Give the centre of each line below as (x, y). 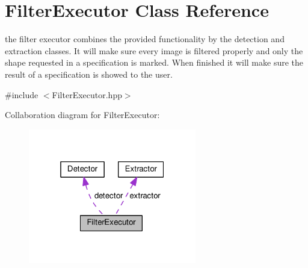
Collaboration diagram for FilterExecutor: (82, 115)
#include (22, 94)
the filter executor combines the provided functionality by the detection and (145, 39)
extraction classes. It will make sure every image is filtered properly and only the (154, 50)
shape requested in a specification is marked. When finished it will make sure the (154, 62)
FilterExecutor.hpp (87, 94)
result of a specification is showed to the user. (89, 74)
